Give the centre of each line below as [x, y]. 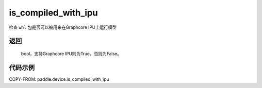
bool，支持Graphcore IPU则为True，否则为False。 [71, 53]
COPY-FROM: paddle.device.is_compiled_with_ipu [59, 79]
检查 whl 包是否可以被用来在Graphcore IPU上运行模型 [63, 27]
